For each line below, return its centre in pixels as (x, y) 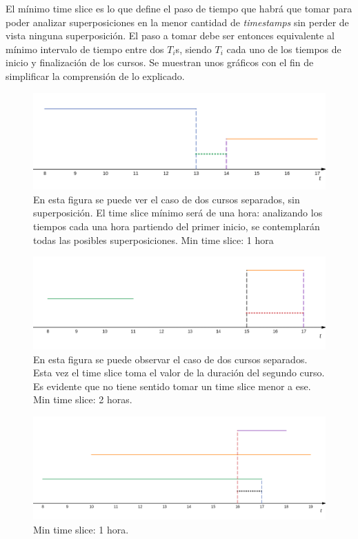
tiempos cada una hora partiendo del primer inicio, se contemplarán (177, 226)
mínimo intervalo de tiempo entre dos (85, 49)
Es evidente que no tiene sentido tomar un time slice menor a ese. (172, 386)
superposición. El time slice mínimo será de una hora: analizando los (178, 213)
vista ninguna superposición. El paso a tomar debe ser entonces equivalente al (170, 35)
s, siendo (193, 49)
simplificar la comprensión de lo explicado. (95, 75)
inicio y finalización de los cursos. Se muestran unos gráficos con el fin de (160, 62)
